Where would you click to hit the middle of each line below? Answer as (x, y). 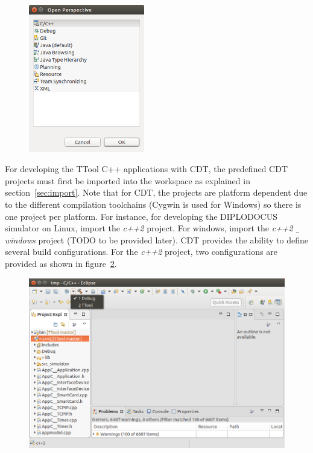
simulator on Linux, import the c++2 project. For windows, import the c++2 (149, 228)
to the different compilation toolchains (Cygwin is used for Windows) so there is (153, 204)
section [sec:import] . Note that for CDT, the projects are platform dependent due (156, 192)
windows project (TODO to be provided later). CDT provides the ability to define (156, 239)
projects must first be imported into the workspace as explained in (128, 180)
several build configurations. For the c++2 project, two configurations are (141, 252)
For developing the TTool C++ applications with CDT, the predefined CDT (146, 169)
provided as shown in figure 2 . (61, 263)
